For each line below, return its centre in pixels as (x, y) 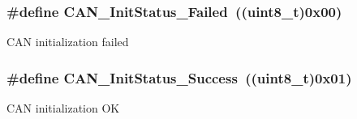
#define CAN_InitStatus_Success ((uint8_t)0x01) (179, 77)
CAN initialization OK (63, 108)
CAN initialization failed (68, 42)
